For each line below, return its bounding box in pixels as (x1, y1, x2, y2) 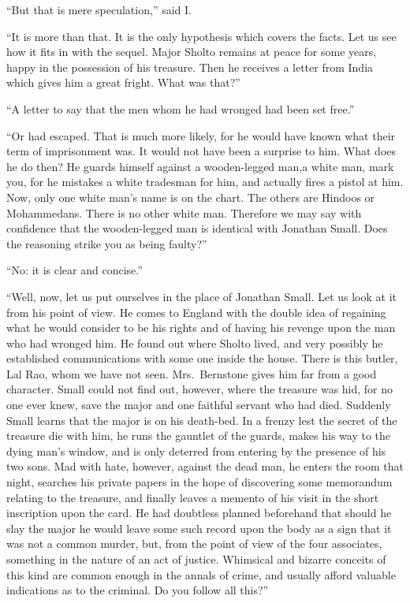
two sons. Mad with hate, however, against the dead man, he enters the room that (6, 458, 404, 475)
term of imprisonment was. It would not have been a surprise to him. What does (6, 143, 397, 159)
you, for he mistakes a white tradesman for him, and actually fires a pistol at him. (6, 173, 404, 190)
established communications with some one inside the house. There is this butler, (6, 350, 398, 367)
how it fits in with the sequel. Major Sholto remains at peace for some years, (6, 43, 377, 60)
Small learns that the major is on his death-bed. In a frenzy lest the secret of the (6, 411, 397, 428)
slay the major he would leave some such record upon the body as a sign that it (6, 519, 392, 536)
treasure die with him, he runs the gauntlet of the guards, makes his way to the (6, 427, 391, 444)
